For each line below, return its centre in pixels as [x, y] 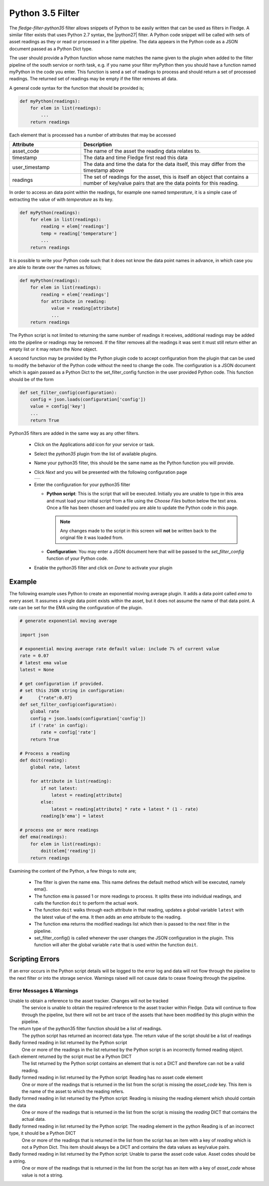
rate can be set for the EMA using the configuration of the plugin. [76, 608]
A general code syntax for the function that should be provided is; [77, 88]
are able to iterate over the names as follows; [55, 267]
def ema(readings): [43, 837]
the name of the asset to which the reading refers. [73, 1091]
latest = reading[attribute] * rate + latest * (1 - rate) [125, 809]
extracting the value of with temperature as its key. [61, 199]
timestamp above [104, 170]
